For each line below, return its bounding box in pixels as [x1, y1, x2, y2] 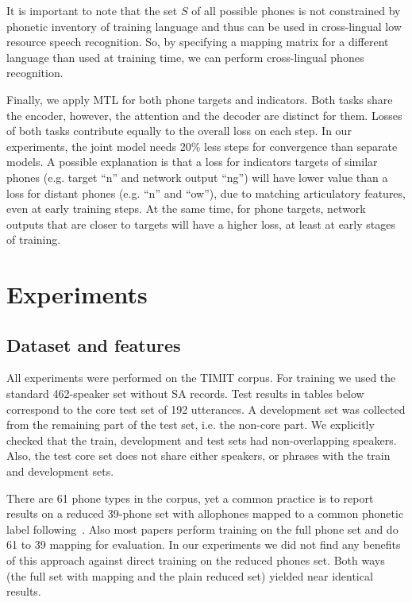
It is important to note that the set [6, 2, 178, 18]
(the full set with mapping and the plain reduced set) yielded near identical [6, 567, 373, 584]
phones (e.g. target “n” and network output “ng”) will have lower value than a [6, 168, 388, 185]
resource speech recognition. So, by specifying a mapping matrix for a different [6, 33, 389, 50]
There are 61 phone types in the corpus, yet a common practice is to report [6, 489, 374, 506]
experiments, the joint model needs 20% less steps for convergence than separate [6, 137, 398, 154]
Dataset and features [6, 332, 181, 357]
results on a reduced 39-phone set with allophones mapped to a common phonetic [6, 505, 404, 522]
